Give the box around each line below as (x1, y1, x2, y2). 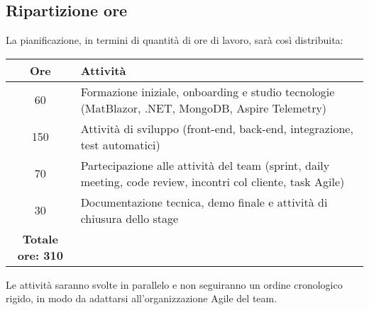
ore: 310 (17, 246, 63, 263)
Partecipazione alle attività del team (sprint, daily (80, 156, 330, 173)
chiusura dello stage (80, 209, 179, 226)
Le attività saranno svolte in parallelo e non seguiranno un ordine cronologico (6, 277, 343, 292)
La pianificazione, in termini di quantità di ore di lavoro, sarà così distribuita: (6, 33, 343, 47)
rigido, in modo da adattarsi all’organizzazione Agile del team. (6, 291, 277, 306)
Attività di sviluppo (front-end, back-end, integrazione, (80, 120, 353, 137)
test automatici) (80, 136, 160, 153)
